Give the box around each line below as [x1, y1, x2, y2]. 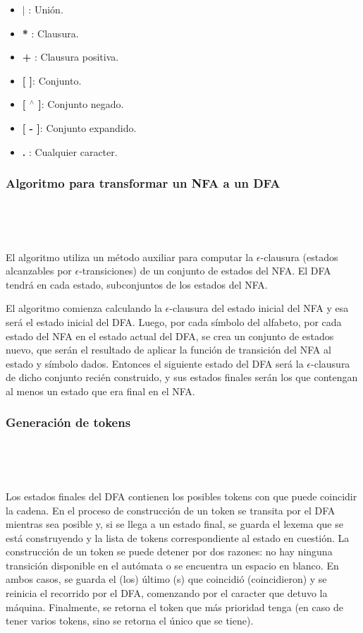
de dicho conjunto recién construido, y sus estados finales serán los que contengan [6, 370, 358, 385]
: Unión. [28, 2, 63, 16]
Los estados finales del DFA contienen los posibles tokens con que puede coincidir [6, 488, 357, 503]
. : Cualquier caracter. [22, 144, 118, 159]
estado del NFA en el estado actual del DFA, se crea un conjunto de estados [6, 328, 334, 343]
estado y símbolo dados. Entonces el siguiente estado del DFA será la [6, 356, 304, 370]
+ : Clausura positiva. [22, 49, 119, 64]
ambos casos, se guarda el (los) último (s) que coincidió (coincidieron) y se [6, 572, 327, 586]
